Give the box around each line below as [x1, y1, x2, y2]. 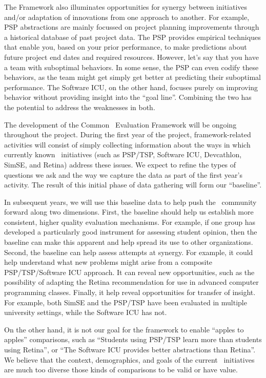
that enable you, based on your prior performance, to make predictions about [4, 41, 247, 52]
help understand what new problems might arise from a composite [4, 257, 213, 267]
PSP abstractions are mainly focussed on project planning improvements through [4, 22, 259, 32]
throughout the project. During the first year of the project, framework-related [4, 129, 251, 140]
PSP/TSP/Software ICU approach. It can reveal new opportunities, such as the [4, 266, 255, 277]
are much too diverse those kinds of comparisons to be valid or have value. [4, 364, 238, 375]
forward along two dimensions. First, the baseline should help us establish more [4, 206, 254, 217]
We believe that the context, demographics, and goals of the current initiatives [4, 354, 255, 365]
